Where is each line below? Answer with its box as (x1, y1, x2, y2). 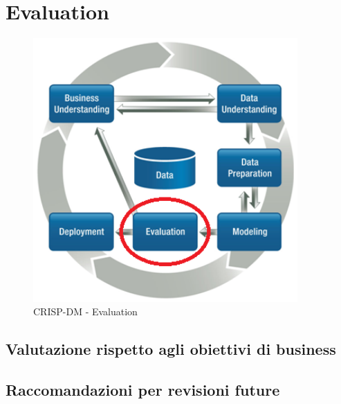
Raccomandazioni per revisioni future (6, 378, 280, 400)
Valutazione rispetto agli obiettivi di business (6, 338, 336, 360)
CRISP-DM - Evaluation (33, 304, 138, 319)
